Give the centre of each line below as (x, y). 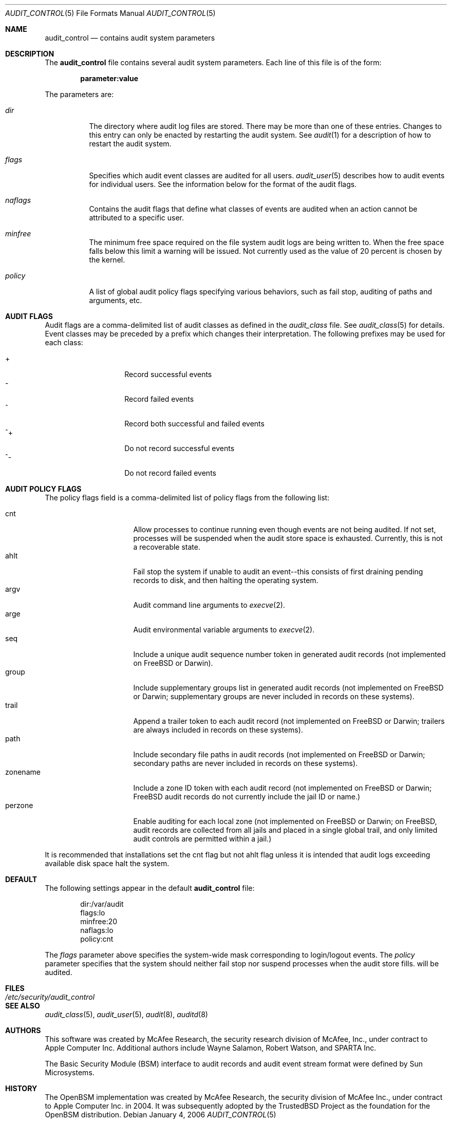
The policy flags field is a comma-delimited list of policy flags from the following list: (187, 498)
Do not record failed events (170, 473)
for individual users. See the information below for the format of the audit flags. (223, 184)
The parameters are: (79, 94)
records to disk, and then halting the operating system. (226, 580)
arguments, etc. (116, 300)
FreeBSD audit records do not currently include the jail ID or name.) (247, 797)
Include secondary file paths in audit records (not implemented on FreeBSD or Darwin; (279, 754)
